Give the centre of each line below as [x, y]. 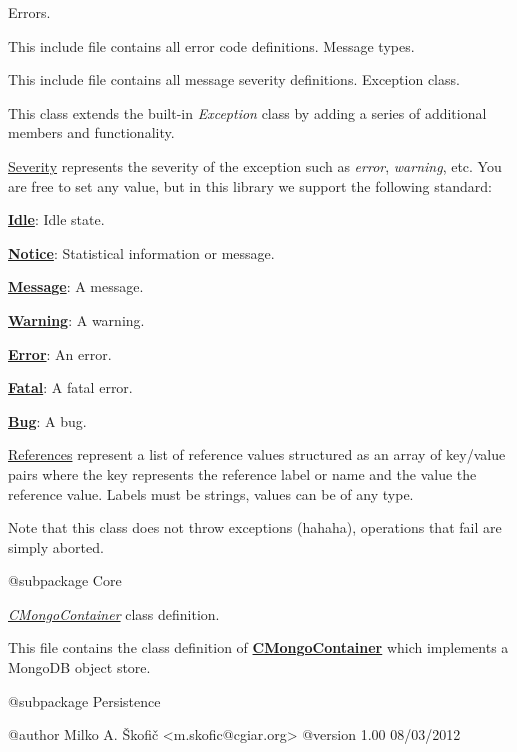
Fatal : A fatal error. [70, 387]
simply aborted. [56, 546]
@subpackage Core [65, 580]
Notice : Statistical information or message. [141, 252]
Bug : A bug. [47, 420]
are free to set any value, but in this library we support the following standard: [250, 185]
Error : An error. [60, 353]
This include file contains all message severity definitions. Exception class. [234, 79]
